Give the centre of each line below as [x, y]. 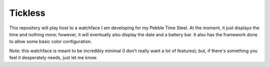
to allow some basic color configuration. [50, 42]
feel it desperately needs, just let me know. [53, 58]
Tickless [27, 13]
